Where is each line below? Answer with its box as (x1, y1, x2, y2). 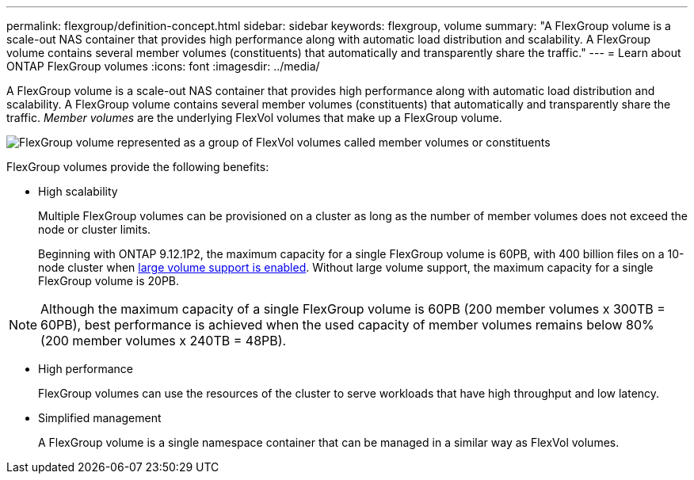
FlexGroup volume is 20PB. (38, 274, 180, 288)
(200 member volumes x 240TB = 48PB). (40, 333, 287, 349)
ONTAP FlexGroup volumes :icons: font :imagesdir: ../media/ (6, 59, 320, 73)
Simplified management (38, 411, 162, 425)
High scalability (38, 185, 118, 198)
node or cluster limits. (38, 223, 151, 236)
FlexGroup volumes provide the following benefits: (6, 160, 269, 173)
